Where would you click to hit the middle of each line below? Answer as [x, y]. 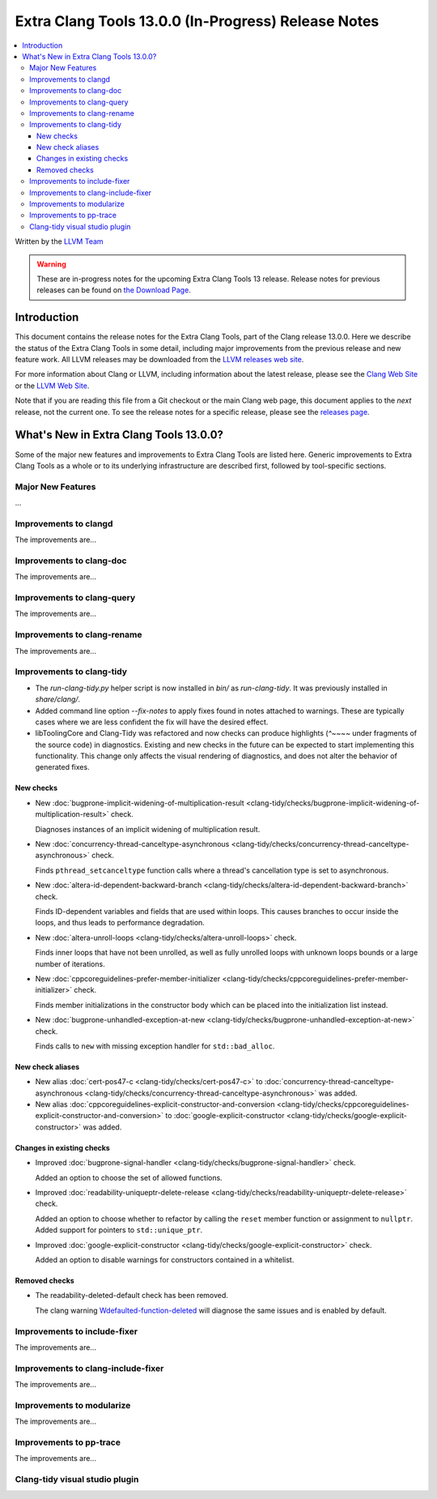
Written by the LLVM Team [59, 241]
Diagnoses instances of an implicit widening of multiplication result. [148, 829]
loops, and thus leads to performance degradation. [120, 923]
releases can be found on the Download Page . [114, 290]
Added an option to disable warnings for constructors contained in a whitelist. [165, 1259]
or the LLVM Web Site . [52, 386]
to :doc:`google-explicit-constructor [225, 1116]
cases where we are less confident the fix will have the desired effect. [152, 722]
